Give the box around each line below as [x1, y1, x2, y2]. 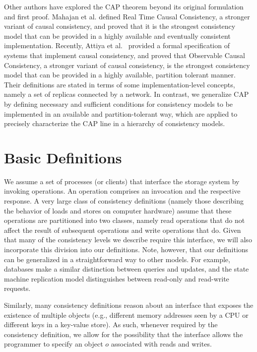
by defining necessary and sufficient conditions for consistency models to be [4, 98, 233, 109]
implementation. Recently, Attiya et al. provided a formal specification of [4, 40, 230, 51]
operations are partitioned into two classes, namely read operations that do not [4, 215, 245, 225]
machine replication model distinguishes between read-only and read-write [4, 273, 229, 283]
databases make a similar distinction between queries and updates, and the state [4, 264, 249, 274]
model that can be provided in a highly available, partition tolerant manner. [4, 70, 236, 80]
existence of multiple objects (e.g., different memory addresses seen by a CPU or [4, 309, 249, 320]
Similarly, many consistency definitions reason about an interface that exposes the [4, 299, 254, 310]
